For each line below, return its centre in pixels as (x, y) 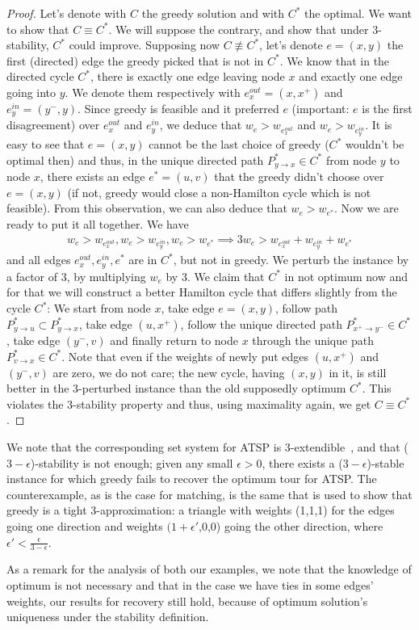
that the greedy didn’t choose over (299, 176)
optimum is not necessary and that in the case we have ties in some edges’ (190, 585)
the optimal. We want (358, 13)
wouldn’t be (375, 144)
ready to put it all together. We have (98, 224)
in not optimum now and (346, 276)
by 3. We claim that (215, 276)
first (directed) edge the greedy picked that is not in (135, 60)
